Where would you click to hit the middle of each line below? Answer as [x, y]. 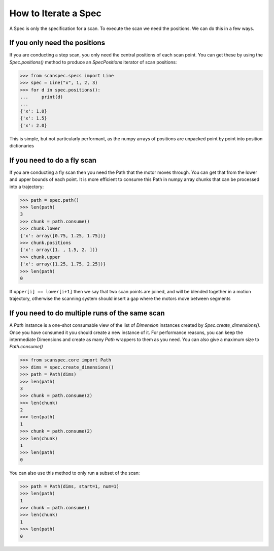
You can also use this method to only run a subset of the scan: [75, 473]
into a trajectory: [27, 187]
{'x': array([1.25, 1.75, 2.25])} [63, 264]
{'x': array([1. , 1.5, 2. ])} [59, 250]
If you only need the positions [57, 43]
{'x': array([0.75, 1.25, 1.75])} [63, 236]
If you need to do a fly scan [53, 160]
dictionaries [22, 145]
